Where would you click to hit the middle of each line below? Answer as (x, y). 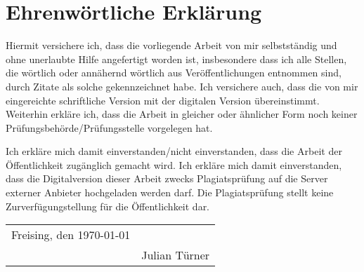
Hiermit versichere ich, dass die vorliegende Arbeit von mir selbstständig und (171, 45)
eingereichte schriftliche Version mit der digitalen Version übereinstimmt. (163, 100)
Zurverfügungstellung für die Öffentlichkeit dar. (108, 206)
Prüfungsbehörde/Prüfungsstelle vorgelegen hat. (109, 127)
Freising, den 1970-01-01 (71, 235)
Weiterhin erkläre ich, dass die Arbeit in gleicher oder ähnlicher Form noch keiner (182, 114)
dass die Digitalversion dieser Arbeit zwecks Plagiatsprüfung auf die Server (167, 178)
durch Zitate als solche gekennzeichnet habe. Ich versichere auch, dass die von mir (182, 86)
